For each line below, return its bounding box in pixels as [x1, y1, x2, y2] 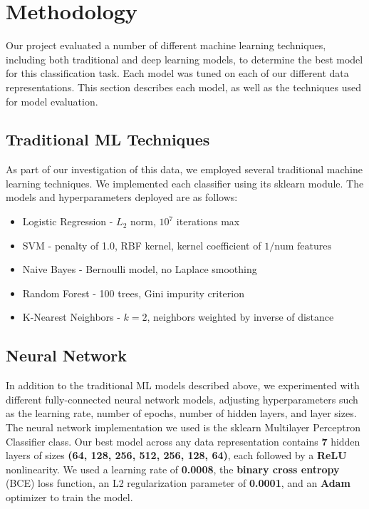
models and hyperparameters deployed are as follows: [6, 190, 238, 205]
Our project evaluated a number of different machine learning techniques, [6, 38, 326, 53]
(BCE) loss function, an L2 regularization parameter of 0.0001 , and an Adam [6, 475, 350, 490]
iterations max [176, 214, 240, 229]
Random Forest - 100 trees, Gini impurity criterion [22, 285, 244, 300]
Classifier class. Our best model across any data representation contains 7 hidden [6, 433, 360, 448]
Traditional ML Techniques [6, 128, 210, 150]
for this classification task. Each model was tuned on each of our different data [6, 66, 349, 81]
